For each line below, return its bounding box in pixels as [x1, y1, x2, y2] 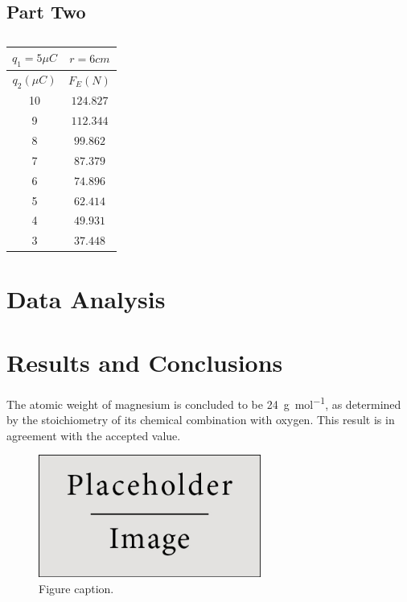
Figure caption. [39, 579, 114, 596]
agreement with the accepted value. [6, 427, 181, 443]
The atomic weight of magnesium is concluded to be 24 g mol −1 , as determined [6, 393, 401, 412]
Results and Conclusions [6, 345, 283, 378]
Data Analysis [6, 282, 166, 315]
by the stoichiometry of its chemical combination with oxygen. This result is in [6, 411, 395, 428]
